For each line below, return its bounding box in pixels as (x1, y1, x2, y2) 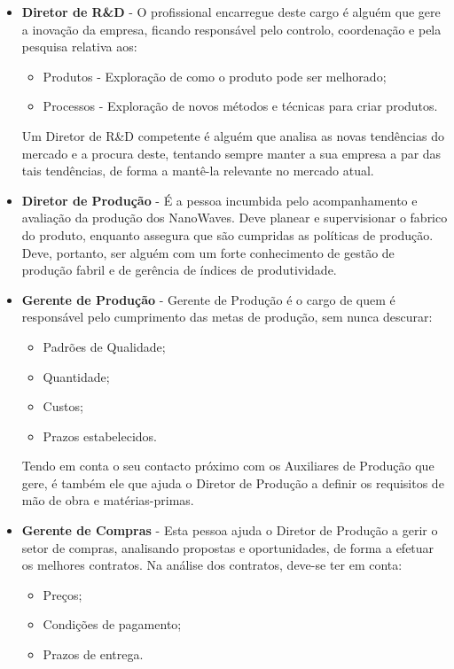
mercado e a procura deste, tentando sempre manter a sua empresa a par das (21, 144, 442, 162)
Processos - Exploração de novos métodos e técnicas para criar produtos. (43, 97, 438, 115)
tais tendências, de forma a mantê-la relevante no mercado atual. (21, 161, 374, 180)
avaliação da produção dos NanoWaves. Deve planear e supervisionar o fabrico (21, 208, 448, 227)
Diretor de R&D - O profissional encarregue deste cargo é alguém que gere (21, 3, 441, 20)
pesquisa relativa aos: (21, 37, 137, 56)
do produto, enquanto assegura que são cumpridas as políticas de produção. (21, 225, 434, 244)
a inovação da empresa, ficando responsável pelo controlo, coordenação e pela (21, 19, 442, 38)
